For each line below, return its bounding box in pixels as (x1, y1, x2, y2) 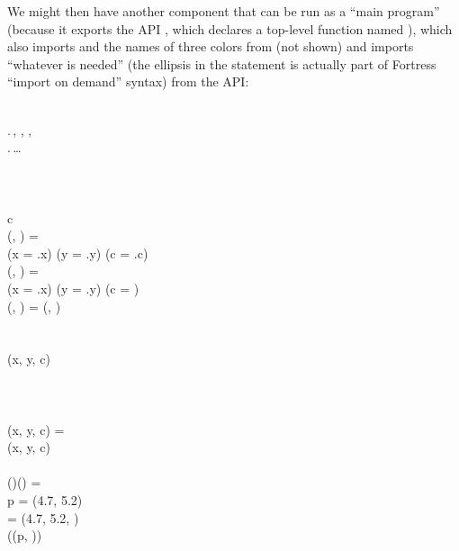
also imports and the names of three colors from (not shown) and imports (7, 37, 414, 56)
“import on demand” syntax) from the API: (7, 72, 249, 91)
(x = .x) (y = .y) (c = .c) (7, 243, 148, 262)
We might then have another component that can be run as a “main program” (7, 2, 440, 20)
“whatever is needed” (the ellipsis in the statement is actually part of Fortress (7, 54, 436, 73)
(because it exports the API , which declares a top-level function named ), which (7, 19, 453, 38)
